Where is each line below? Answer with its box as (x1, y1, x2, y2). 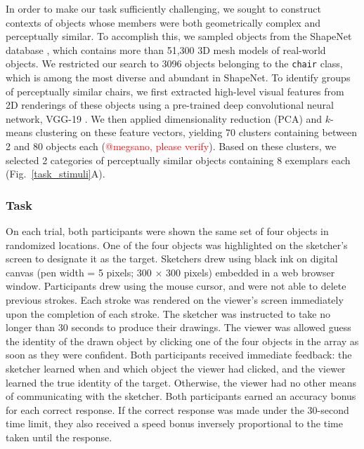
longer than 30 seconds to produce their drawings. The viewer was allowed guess (6, 320, 351, 335)
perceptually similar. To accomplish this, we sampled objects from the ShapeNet (6, 29, 352, 43)
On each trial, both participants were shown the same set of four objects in (6, 224, 329, 238)
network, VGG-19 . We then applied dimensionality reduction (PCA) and (6, 111, 323, 126)
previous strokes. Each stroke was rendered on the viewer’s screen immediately (6, 292, 344, 307)
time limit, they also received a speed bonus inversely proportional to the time (6, 416, 343, 431)
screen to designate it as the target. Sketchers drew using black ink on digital (6, 251, 338, 266)
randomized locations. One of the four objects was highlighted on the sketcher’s (6, 237, 348, 252)
